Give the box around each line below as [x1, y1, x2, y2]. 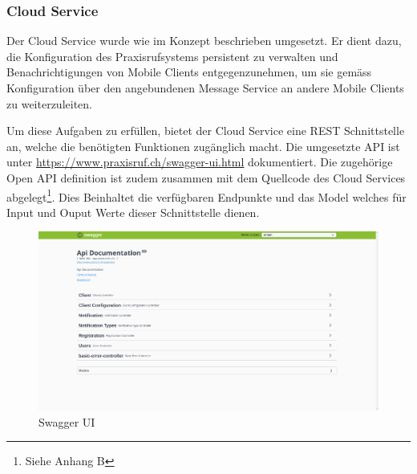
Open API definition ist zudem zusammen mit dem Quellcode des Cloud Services [6, 169, 406, 186]
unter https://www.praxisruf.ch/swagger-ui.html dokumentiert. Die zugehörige [6, 153, 393, 170]
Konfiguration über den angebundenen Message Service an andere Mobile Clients [6, 80, 404, 96]
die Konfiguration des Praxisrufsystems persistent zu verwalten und [6, 47, 338, 64]
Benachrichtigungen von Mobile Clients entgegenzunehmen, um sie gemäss [6, 63, 372, 80]
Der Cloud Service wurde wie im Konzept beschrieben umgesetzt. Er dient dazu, [6, 32, 402, 49]
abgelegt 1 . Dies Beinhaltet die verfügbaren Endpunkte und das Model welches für [6, 186, 407, 205]
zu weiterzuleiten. [6, 95, 92, 112]
